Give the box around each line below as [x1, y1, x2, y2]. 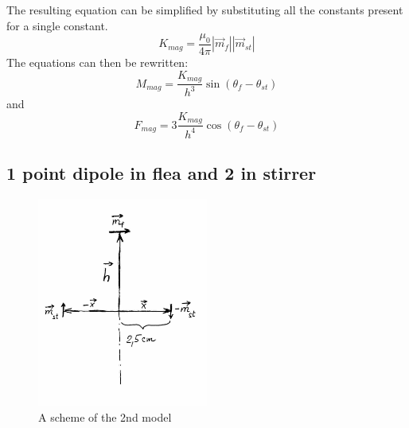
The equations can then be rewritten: [6, 54, 189, 71]
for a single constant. [6, 17, 108, 33]
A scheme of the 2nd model [38, 408, 172, 425]
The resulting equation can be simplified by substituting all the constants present [6, 2, 403, 18]
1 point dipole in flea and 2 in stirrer [6, 161, 317, 185]
